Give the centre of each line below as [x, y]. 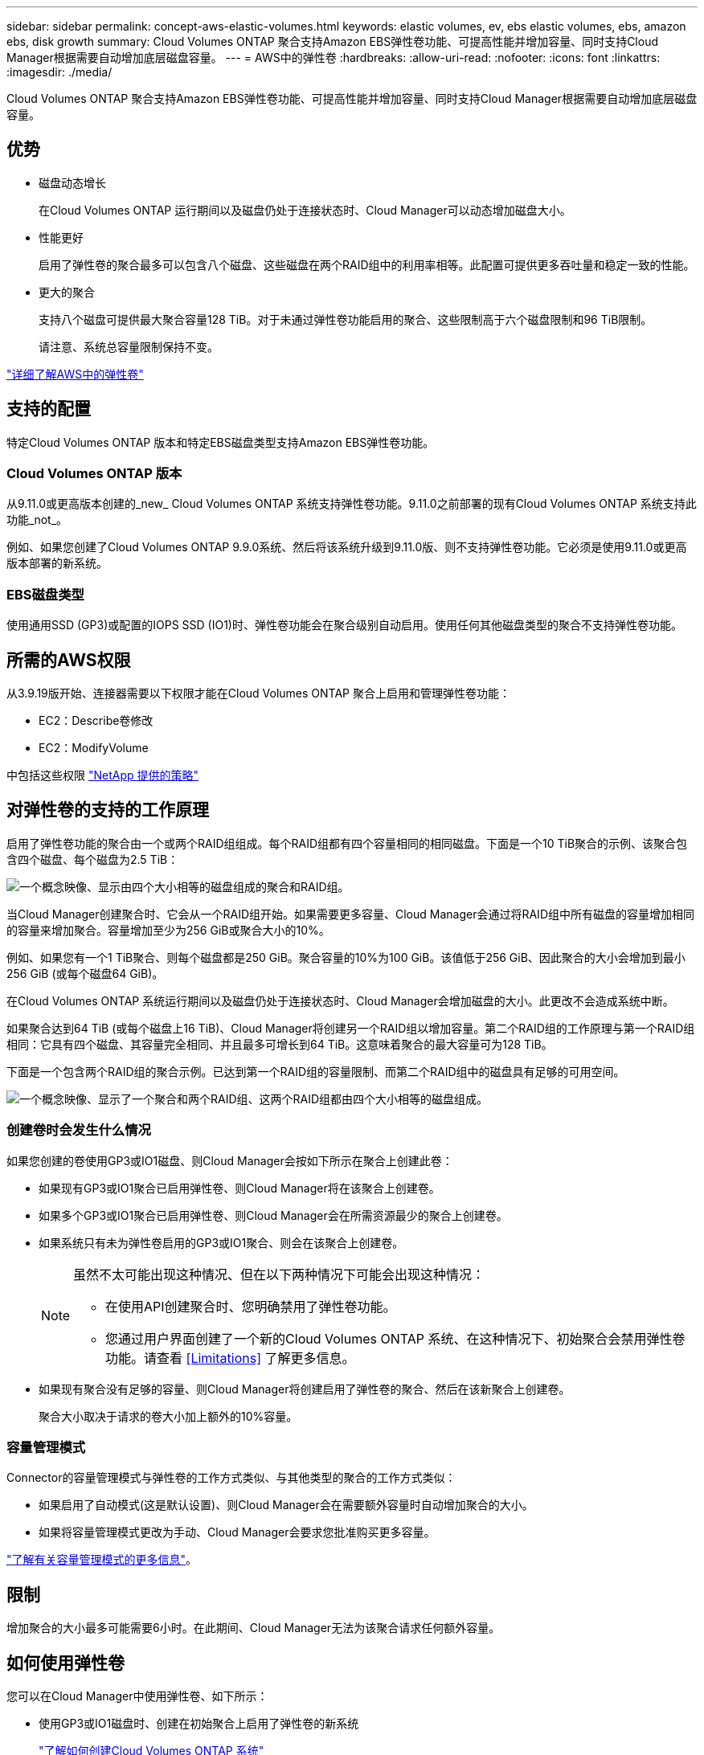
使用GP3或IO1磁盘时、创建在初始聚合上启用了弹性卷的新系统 [199, 1724]
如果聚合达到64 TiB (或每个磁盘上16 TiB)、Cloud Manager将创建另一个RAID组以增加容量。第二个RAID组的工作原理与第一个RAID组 [351, 1028]
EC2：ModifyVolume [94, 748]
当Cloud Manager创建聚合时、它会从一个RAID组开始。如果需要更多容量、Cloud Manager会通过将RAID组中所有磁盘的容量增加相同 [350, 914]
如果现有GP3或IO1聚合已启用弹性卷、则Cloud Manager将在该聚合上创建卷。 [239, 1188]
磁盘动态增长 [72, 182]
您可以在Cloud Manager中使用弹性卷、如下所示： [137, 1696]
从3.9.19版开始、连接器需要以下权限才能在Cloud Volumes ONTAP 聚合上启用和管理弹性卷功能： [258, 693]
